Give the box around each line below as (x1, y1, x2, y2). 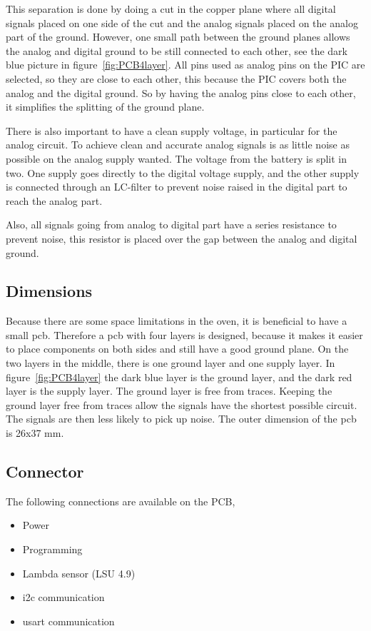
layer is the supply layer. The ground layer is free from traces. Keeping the (6, 383, 332, 398)
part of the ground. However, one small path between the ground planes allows (6, 29, 350, 44)
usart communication (22, 613, 115, 628)
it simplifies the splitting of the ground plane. (6, 99, 205, 114)
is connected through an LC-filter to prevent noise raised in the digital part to (6, 179, 347, 194)
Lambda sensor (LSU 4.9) (22, 565, 136, 580)
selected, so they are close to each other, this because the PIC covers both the (6, 71, 347, 86)
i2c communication (22, 590, 105, 605)
